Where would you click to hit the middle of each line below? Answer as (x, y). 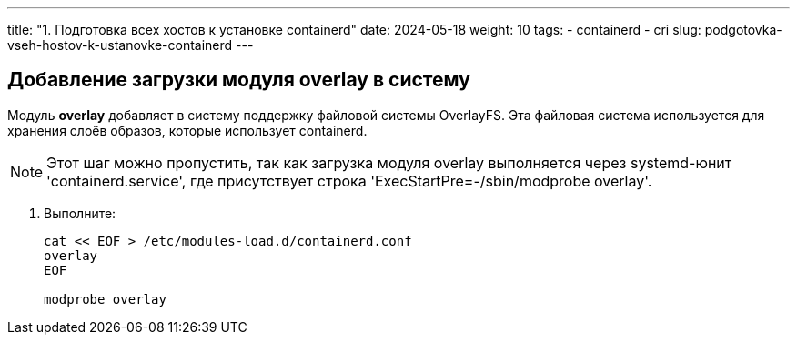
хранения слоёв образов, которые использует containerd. (187, 130)
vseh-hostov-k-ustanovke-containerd (120, 45)
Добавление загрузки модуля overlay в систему (239, 80)
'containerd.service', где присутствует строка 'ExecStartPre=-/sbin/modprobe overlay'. (349, 181)
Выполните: (80, 213)
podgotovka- (743, 30)
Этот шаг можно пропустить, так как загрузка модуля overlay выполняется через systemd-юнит (389, 162)
